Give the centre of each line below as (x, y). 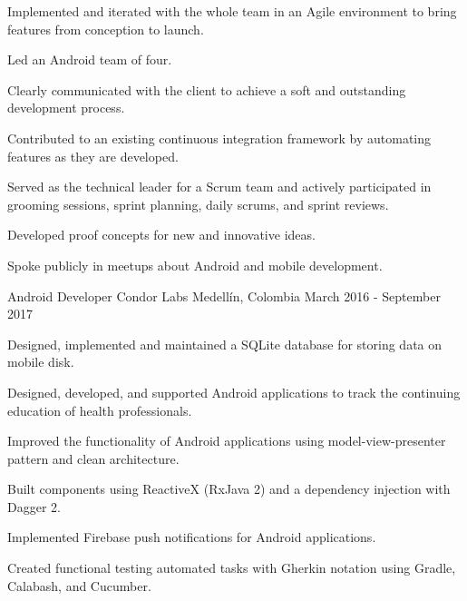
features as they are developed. (93, 156)
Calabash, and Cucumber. (79, 585)
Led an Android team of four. (90, 59)
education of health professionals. (100, 410)
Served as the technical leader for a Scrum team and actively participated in (219, 187)
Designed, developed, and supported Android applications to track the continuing (234, 392)
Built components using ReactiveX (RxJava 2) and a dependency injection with (229, 489)
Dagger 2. (34, 506)
